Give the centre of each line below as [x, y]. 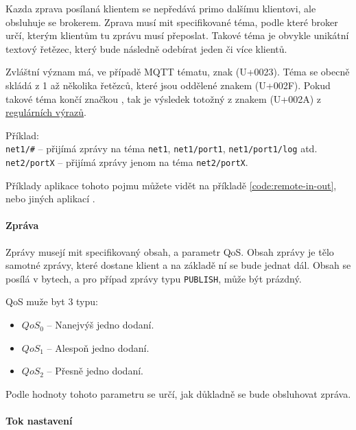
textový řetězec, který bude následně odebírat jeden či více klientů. [146, 48]
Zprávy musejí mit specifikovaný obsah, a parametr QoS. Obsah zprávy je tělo [170, 251]
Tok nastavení [39, 421]
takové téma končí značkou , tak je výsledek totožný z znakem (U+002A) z [164, 98]
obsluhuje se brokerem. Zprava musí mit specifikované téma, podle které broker [172, 22]
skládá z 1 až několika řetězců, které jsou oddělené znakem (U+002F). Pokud [168, 85]
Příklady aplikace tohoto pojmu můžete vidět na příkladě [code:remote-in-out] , [171, 185]
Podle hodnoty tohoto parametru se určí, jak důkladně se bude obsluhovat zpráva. [178, 393]
